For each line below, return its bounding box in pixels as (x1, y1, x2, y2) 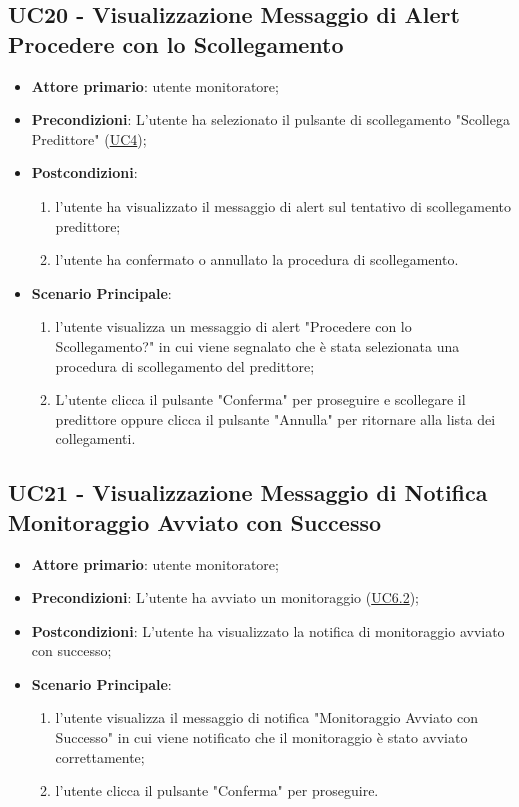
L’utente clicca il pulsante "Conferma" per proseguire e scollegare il (55, 389, 466, 410)
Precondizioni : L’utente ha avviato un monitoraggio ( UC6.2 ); (31, 587, 420, 608)
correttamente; (55, 746, 145, 767)
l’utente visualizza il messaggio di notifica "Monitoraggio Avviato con (55, 707, 478, 728)
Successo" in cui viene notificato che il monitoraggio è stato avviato (55, 727, 468, 748)
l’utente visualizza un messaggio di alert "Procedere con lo (55, 316, 412, 337)
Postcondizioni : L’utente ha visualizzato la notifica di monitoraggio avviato (31, 620, 505, 641)
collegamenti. (55, 428, 136, 449)
